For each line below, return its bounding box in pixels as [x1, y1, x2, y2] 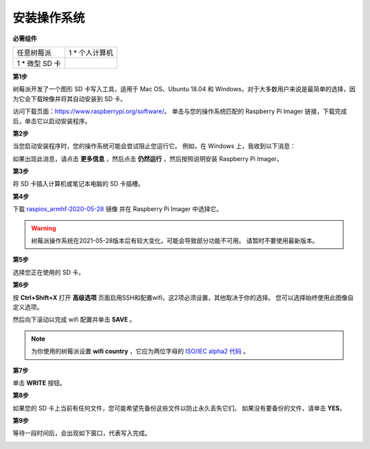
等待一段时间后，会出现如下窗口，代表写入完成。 [12, 429, 151, 437]
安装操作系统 [12, 10, 86, 25]
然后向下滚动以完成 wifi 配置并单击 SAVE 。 [12, 315, 136, 324]
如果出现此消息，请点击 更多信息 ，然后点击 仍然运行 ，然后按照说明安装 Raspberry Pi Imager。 [12, 154, 284, 162]
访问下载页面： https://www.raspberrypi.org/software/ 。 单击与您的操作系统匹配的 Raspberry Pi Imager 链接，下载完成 [12, 107, 347, 116]
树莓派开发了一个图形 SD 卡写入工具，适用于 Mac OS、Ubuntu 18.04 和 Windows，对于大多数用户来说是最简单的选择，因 [12, 85, 356, 93]
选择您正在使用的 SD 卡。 [12, 268, 85, 276]
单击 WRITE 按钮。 [12, 378, 66, 387]
